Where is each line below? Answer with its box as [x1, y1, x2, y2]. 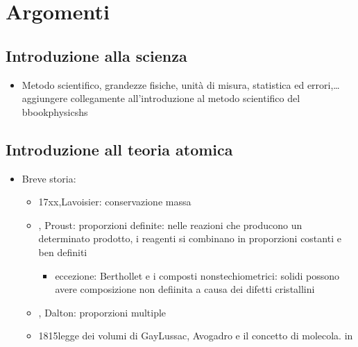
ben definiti [38, 244, 87, 259]
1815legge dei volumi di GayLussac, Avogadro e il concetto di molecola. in [38, 328, 353, 343]
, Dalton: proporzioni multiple [38, 305, 167, 319]
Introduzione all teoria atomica [6, 138, 233, 160]
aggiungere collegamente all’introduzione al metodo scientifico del [22, 91, 300, 105]
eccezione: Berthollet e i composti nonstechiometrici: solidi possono [55, 268, 340, 282]
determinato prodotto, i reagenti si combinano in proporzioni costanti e [38, 231, 341, 246]
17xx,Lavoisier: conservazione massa [38, 194, 191, 209]
